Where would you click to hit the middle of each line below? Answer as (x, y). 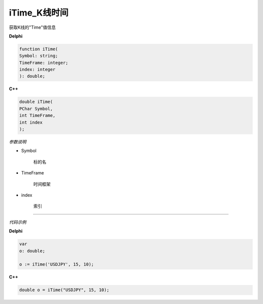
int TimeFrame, (37, 115)
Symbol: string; (39, 56)
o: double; (32, 251)
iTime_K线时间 (39, 13)
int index (31, 122)
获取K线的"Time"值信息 (32, 27)
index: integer (37, 70)
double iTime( (36, 102)
